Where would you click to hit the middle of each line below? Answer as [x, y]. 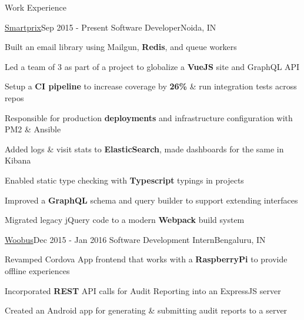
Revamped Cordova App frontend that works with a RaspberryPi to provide [146, 259]
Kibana [18, 160]
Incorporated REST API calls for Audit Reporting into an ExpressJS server [143, 290]
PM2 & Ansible [33, 129]
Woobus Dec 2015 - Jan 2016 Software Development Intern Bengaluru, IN [135, 239]
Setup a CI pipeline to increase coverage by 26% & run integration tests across [151, 86]
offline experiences [37, 270]
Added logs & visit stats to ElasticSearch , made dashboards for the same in [144, 149]
